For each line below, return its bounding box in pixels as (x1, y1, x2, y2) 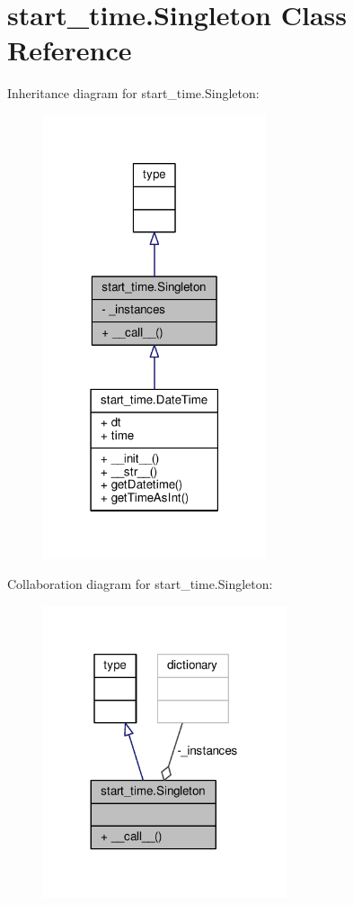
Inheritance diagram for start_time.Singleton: (7, 84, 260, 103)
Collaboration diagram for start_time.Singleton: (7, 575, 273, 593)
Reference (7, 32, 132, 68)
